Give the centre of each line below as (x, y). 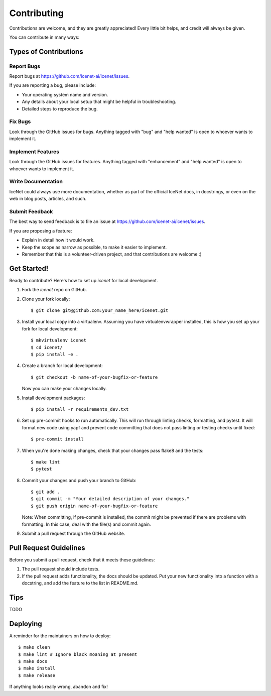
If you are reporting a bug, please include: (53, 85)
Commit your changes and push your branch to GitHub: (79, 480)
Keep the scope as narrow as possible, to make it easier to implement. (94, 247)
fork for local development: (50, 328)
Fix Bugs (20, 122)
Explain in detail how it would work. (58, 240)
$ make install (37, 668)
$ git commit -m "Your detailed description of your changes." (110, 499)
